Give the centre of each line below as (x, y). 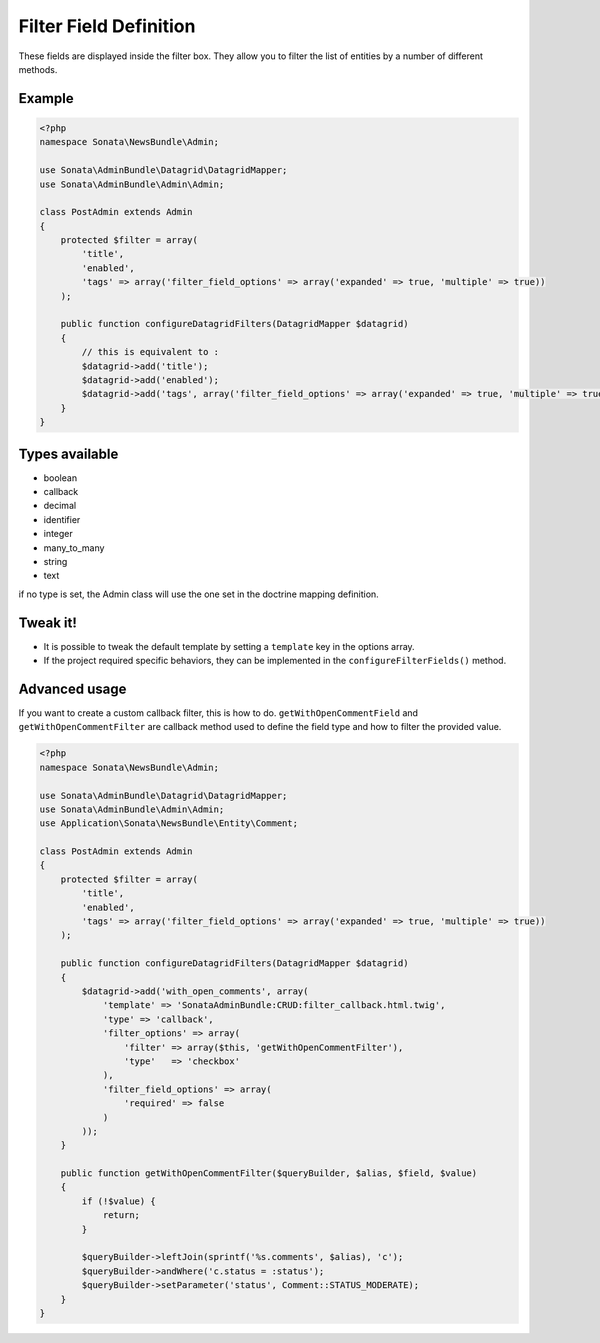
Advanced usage (72, 688)
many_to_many (74, 547)
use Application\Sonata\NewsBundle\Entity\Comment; (169, 823)
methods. (38, 69)
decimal (60, 506)
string (55, 561)
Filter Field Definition (107, 26)
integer (58, 534)
